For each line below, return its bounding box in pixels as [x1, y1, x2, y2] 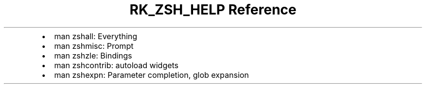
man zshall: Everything [54, 31, 138, 41]
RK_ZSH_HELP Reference [129, 1, 297, 18]
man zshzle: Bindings [54, 50, 132, 60]
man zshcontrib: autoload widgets [54, 60, 179, 70]
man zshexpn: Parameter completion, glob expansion [54, 70, 249, 80]
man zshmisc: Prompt [54, 41, 134, 51]
